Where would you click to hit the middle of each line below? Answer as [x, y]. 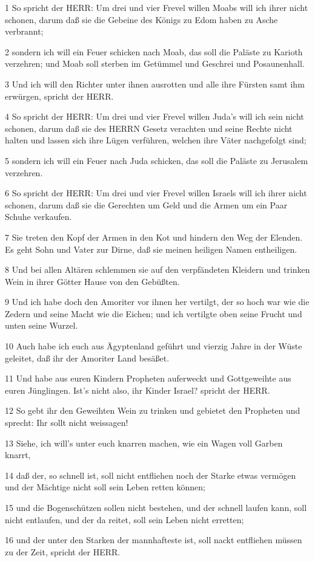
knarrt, [18, 455]
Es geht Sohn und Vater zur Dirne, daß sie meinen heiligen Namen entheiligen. [151, 249]
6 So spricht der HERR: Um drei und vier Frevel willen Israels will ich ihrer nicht [156, 193]
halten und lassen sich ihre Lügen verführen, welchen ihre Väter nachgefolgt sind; [156, 140]
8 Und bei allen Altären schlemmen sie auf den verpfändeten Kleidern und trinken [157, 269]
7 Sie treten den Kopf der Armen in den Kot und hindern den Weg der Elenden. [154, 237]
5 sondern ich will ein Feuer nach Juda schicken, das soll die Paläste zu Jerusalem [157, 160]
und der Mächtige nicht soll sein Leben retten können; [105, 487]
